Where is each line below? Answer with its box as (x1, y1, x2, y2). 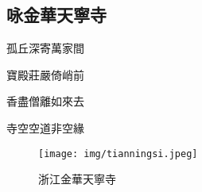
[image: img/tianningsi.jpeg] (38, 148, 198, 159)
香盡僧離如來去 (6, 93, 84, 109)
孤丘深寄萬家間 (6, 40, 84, 56)
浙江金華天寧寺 (38, 171, 116, 187)
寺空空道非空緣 (6, 119, 84, 136)
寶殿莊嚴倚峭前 (6, 66, 84, 83)
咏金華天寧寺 (6, 2, 107, 27)
